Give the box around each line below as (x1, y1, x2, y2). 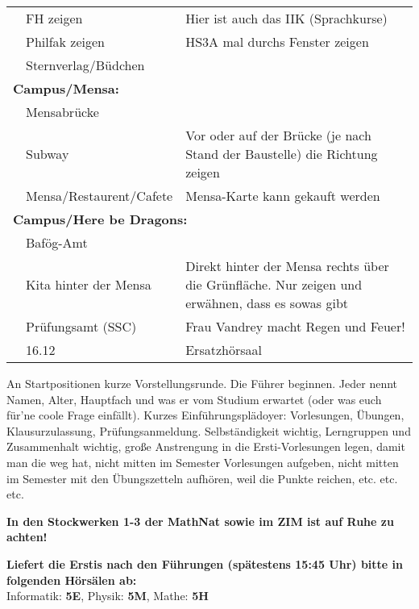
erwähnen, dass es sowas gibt (185, 294, 348, 312)
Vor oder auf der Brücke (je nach (185, 126, 371, 144)
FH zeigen (26, 9, 83, 27)
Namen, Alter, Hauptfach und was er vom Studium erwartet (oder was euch (6, 390, 382, 407)
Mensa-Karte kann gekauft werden (185, 186, 380, 205)
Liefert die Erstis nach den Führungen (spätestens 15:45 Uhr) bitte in (6, 555, 404, 572)
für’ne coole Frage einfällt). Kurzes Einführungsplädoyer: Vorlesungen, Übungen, (6, 407, 404, 423)
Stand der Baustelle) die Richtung (185, 144, 378, 163)
